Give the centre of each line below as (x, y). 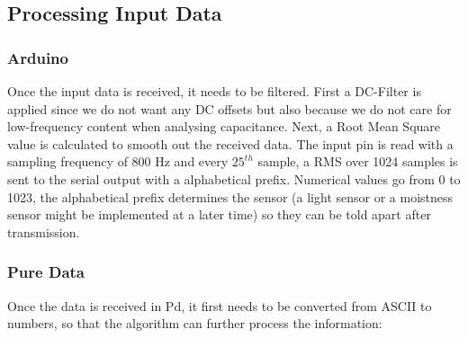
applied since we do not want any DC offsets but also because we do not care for (229, 108)
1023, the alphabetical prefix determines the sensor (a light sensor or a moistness (230, 196)
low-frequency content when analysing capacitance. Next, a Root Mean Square (224, 126)
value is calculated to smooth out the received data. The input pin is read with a (230, 143)
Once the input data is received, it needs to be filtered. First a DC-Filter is (214, 91)
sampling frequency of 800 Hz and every (118, 161)
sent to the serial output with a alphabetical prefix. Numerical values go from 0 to (234, 178)
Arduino (38, 57)
